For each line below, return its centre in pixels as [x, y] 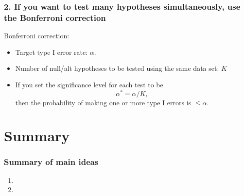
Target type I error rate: [52, 52]
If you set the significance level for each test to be [89, 84]
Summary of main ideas [51, 162]
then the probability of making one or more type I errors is [103, 102]
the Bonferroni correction [55, 17]
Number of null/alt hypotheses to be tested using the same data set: [117, 68]
